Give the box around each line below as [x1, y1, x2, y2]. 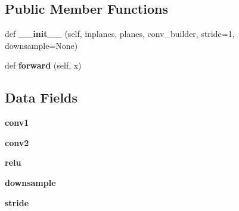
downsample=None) [5, 39, 78, 51]
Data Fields [5, 88, 78, 107]
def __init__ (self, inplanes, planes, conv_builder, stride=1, [5, 27, 235, 40]
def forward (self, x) [5, 59, 82, 72]
